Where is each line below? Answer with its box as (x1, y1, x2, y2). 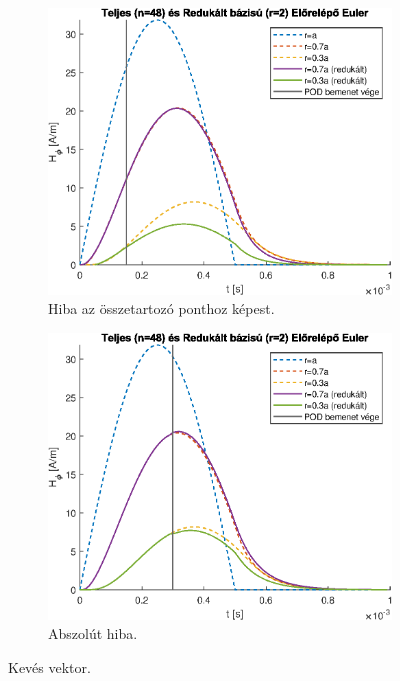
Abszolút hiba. (48, 623, 138, 644)
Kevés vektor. (8, 656, 91, 677)
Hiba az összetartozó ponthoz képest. (48, 298, 275, 319)
